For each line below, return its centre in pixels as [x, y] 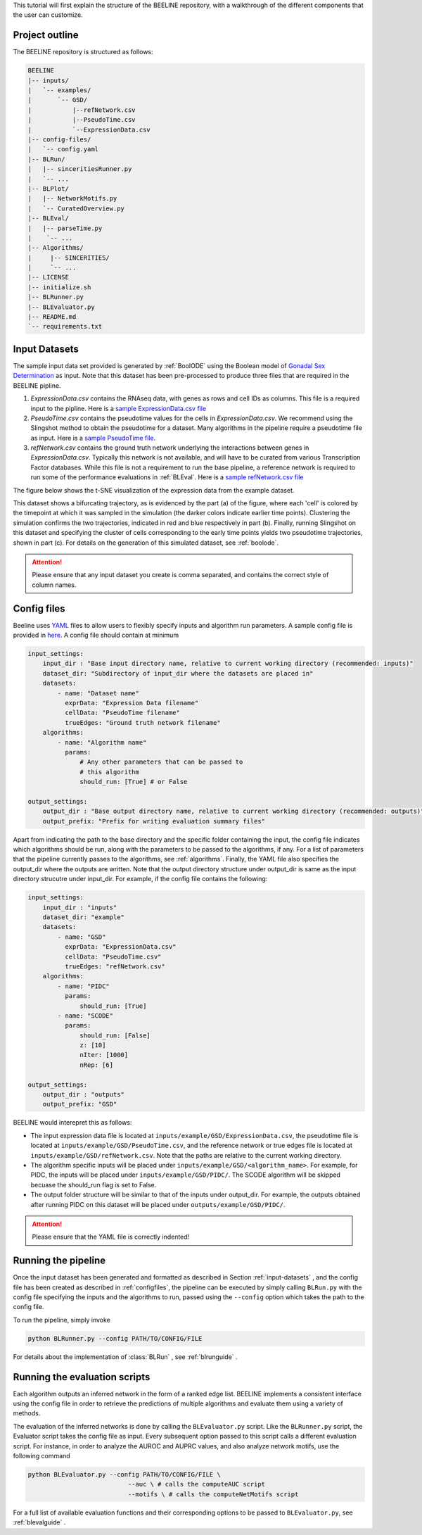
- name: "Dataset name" [98, 693]
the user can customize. [48, 15]
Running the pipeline [59, 1261]
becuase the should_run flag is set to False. [94, 1185]
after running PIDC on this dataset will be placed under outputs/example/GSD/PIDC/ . [158, 1204]
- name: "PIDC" [84, 986]
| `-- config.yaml [63, 149]
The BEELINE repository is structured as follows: [83, 52]
